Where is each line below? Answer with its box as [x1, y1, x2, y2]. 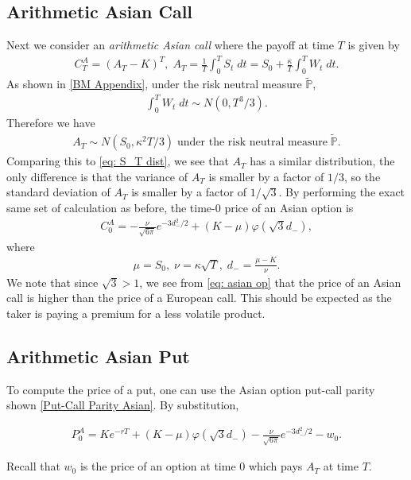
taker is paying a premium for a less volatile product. [6, 304, 266, 321]
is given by [347, 37, 400, 53]
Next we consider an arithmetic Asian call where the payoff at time [6, 37, 334, 53]
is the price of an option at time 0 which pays [79, 458, 303, 474]
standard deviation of [6, 184, 111, 200]
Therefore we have [6, 114, 95, 131]
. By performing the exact [278, 184, 405, 200]
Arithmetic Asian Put [6, 343, 190, 368]
